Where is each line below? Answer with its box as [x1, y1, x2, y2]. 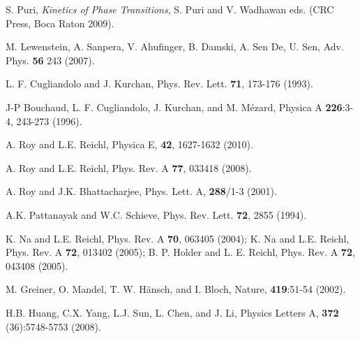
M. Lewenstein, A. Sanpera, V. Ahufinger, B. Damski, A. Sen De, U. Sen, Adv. [6, 39, 344, 54]
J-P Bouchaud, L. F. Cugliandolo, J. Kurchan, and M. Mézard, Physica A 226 [6, 99, 343, 114]
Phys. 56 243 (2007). [6, 52, 95, 67]
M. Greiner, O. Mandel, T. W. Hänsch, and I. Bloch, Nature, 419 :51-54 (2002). [6, 282, 346, 296]
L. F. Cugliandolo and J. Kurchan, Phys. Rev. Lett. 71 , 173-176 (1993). [6, 76, 313, 91]
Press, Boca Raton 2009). [6, 15, 114, 30]
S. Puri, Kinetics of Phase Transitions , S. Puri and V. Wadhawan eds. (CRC [6, 2, 334, 16]
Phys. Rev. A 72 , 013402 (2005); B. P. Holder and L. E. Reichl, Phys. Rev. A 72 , [6, 245, 355, 259]
